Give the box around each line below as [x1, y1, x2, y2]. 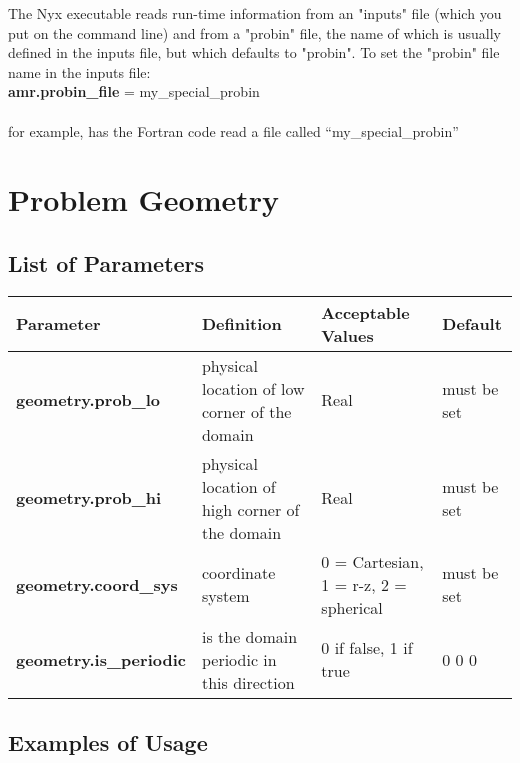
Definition [201, 312, 282, 336]
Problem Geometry [8, 179, 280, 220]
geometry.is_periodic [16, 647, 186, 671]
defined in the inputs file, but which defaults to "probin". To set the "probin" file [8, 42, 500, 63]
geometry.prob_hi [16, 486, 162, 510]
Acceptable [321, 300, 410, 324]
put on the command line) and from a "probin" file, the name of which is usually [8, 22, 501, 43]
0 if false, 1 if [321, 636, 413, 660]
